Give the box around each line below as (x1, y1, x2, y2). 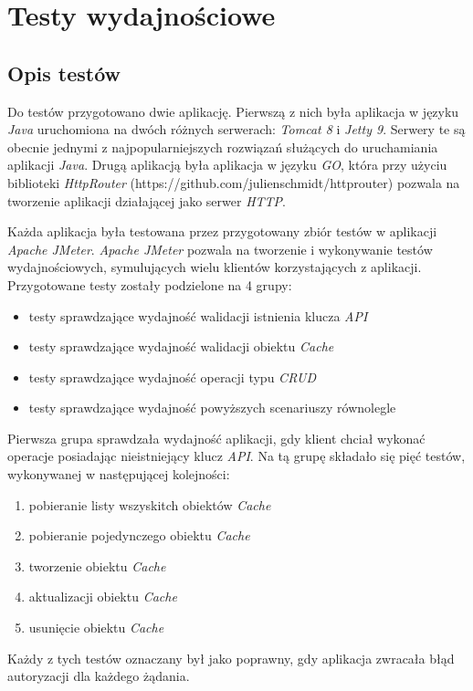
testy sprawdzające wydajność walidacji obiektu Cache (28, 337, 334, 356)
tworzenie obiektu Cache (28, 556, 166, 575)
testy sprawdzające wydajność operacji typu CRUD (28, 367, 316, 386)
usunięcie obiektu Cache (28, 618, 164, 637)
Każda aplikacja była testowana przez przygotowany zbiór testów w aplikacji (7, 222, 437, 241)
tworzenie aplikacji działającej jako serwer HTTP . (7, 191, 287, 210)
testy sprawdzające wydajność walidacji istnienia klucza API (28, 306, 368, 325)
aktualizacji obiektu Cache (28, 587, 177, 606)
